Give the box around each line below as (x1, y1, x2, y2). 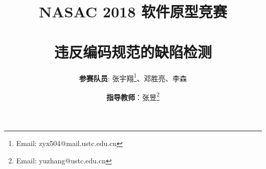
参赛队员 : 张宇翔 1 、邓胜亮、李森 (79, 71, 187, 83)
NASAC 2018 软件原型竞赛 (39, 1, 227, 22)
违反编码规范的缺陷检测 (54, 41, 212, 62)
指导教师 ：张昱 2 (106, 90, 160, 102)
